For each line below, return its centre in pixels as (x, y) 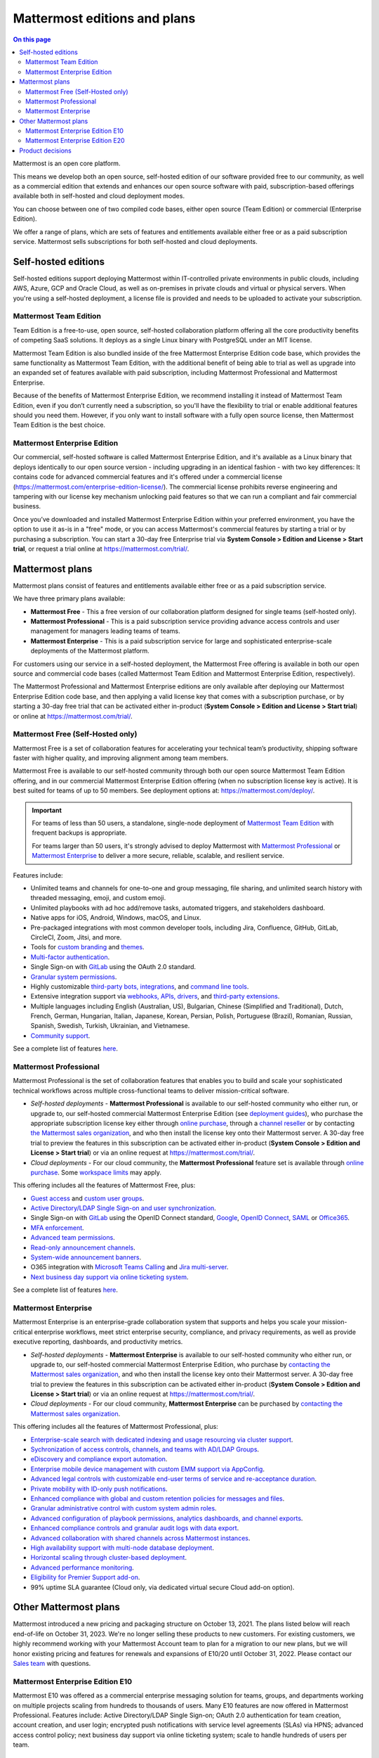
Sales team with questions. (52, 1663)
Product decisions (45, 150)
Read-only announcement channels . (83, 1247)
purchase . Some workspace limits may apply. (96, 1172)
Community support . (60, 1035)
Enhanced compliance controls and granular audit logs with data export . (135, 1528)
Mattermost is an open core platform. (67, 163)
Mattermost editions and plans (104, 18)
